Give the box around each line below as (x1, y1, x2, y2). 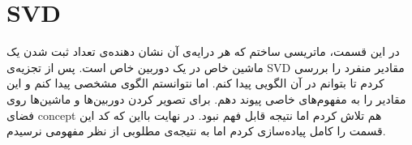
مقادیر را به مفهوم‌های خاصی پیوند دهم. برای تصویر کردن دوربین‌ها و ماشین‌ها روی (6, 90, 406, 107)
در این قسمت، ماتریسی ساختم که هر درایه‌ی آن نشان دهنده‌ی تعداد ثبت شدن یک (6, 43, 400, 60)
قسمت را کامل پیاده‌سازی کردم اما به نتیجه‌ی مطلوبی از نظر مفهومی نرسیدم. (6, 122, 386, 139)
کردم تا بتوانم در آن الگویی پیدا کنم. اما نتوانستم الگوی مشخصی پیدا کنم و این (6, 75, 384, 92)
